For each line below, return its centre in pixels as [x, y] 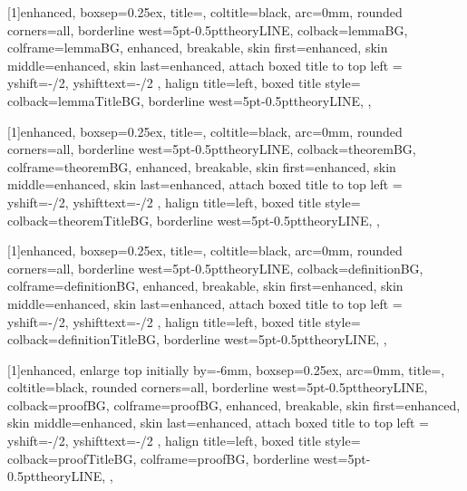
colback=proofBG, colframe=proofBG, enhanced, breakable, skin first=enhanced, [234, 404]
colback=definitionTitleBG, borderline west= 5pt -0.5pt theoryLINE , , [197, 339]
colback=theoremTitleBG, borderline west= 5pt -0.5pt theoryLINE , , [194, 220]
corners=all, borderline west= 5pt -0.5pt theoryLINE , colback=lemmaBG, [208, 29]
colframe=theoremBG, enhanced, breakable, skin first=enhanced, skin [202, 166]
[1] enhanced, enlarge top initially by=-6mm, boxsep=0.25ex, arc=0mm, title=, [226, 369]
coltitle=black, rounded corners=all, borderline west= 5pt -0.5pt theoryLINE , [218, 387]
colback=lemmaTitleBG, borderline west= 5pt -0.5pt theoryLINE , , [190, 100]
